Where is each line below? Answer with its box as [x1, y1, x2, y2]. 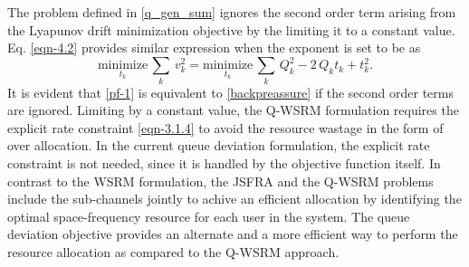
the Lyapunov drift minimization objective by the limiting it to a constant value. [7, 20, 455, 39]
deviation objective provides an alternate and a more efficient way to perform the [7, 224, 458, 243]
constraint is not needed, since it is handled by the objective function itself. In [7, 153, 441, 172]
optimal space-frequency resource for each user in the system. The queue [7, 206, 410, 225]
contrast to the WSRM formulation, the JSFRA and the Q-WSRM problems [7, 171, 434, 190]
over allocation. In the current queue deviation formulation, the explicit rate [7, 136, 430, 155]
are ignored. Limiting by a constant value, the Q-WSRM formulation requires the [7, 100, 459, 119]
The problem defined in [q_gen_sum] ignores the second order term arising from [7, 3, 456, 21]
